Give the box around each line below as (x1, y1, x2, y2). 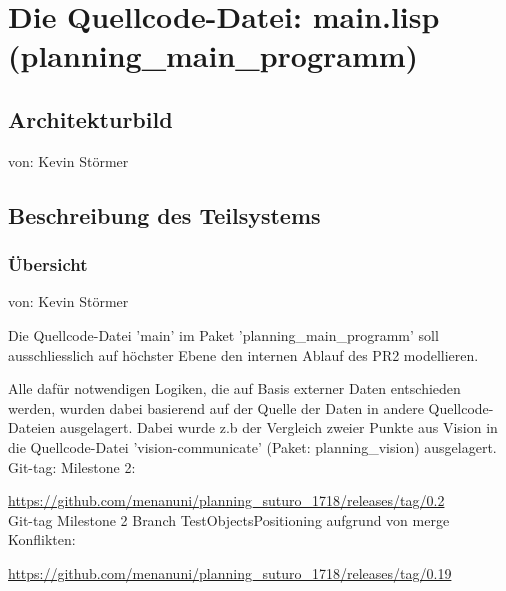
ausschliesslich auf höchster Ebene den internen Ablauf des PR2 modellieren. (8, 344, 479, 365)
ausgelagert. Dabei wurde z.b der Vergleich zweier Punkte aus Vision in (59, 417, 498, 438)
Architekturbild (8, 103, 173, 134)
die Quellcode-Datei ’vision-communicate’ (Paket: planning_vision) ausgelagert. (8, 436, 497, 457)
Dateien (8, 417, 56, 438)
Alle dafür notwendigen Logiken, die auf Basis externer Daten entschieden (8, 378, 461, 399)
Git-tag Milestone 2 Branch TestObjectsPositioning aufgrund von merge (8, 509, 450, 530)
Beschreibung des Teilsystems (8, 199, 321, 230)
